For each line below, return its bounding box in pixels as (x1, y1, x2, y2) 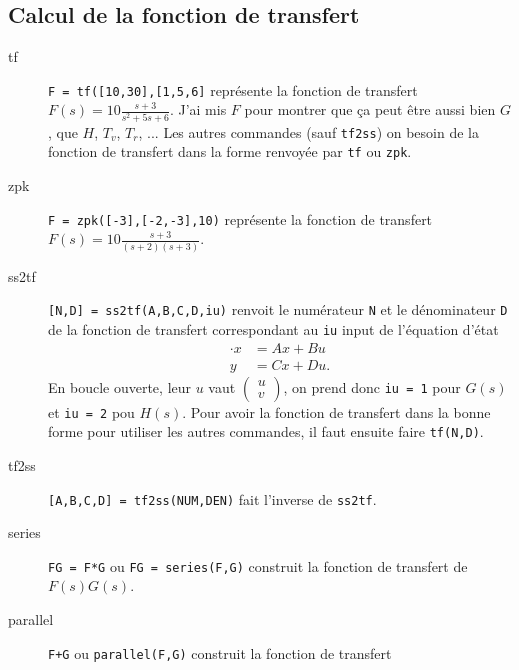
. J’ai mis (169, 99, 227, 120)
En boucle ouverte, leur (48, 376, 192, 397)
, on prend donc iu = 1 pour (283, 376, 461, 397)
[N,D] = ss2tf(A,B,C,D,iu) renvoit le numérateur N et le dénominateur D (48, 299, 508, 320)
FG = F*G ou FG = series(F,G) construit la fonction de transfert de (48, 555, 468, 576)
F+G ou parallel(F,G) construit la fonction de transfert (48, 642, 392, 663)
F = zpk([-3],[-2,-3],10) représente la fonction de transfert (48, 208, 433, 229)
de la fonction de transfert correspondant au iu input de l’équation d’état (48, 318, 499, 339)
